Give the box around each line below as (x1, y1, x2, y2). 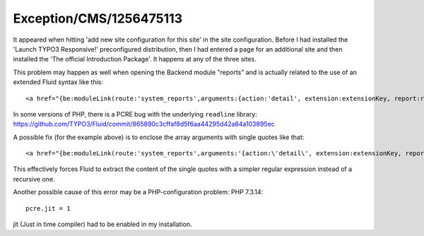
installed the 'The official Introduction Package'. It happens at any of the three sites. (13, 55, 257, 64)
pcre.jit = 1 (25, 204, 71, 212)
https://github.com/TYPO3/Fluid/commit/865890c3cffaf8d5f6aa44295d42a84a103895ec (13, 120, 275, 129)
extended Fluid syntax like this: (13, 78, 104, 86)
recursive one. (13, 175, 56, 183)
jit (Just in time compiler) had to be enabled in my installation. (13, 220, 192, 229)
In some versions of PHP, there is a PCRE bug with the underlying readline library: (13, 110, 257, 118)
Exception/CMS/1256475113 (13, 11, 183, 26)
